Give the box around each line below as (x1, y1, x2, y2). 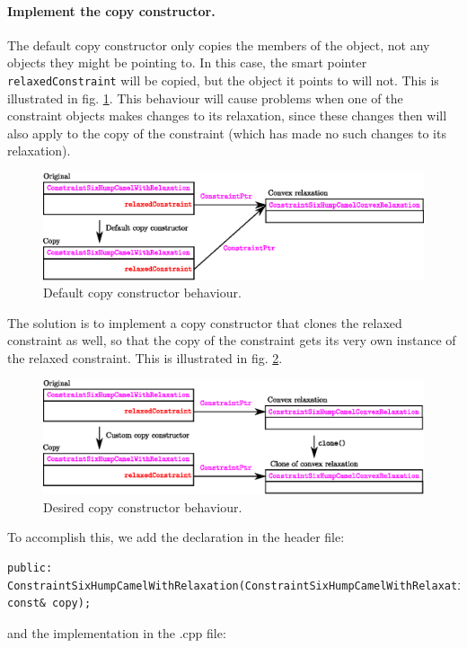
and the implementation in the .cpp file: (7, 623, 226, 642)
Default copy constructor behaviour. (43, 283, 242, 302)
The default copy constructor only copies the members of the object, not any (7, 35, 430, 54)
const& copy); (7, 597, 92, 610)
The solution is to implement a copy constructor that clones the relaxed (7, 313, 402, 332)
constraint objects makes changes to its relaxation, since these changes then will (7, 106, 447, 125)
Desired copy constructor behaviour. (43, 497, 242, 516)
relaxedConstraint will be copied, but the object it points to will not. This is (7, 70, 439, 89)
